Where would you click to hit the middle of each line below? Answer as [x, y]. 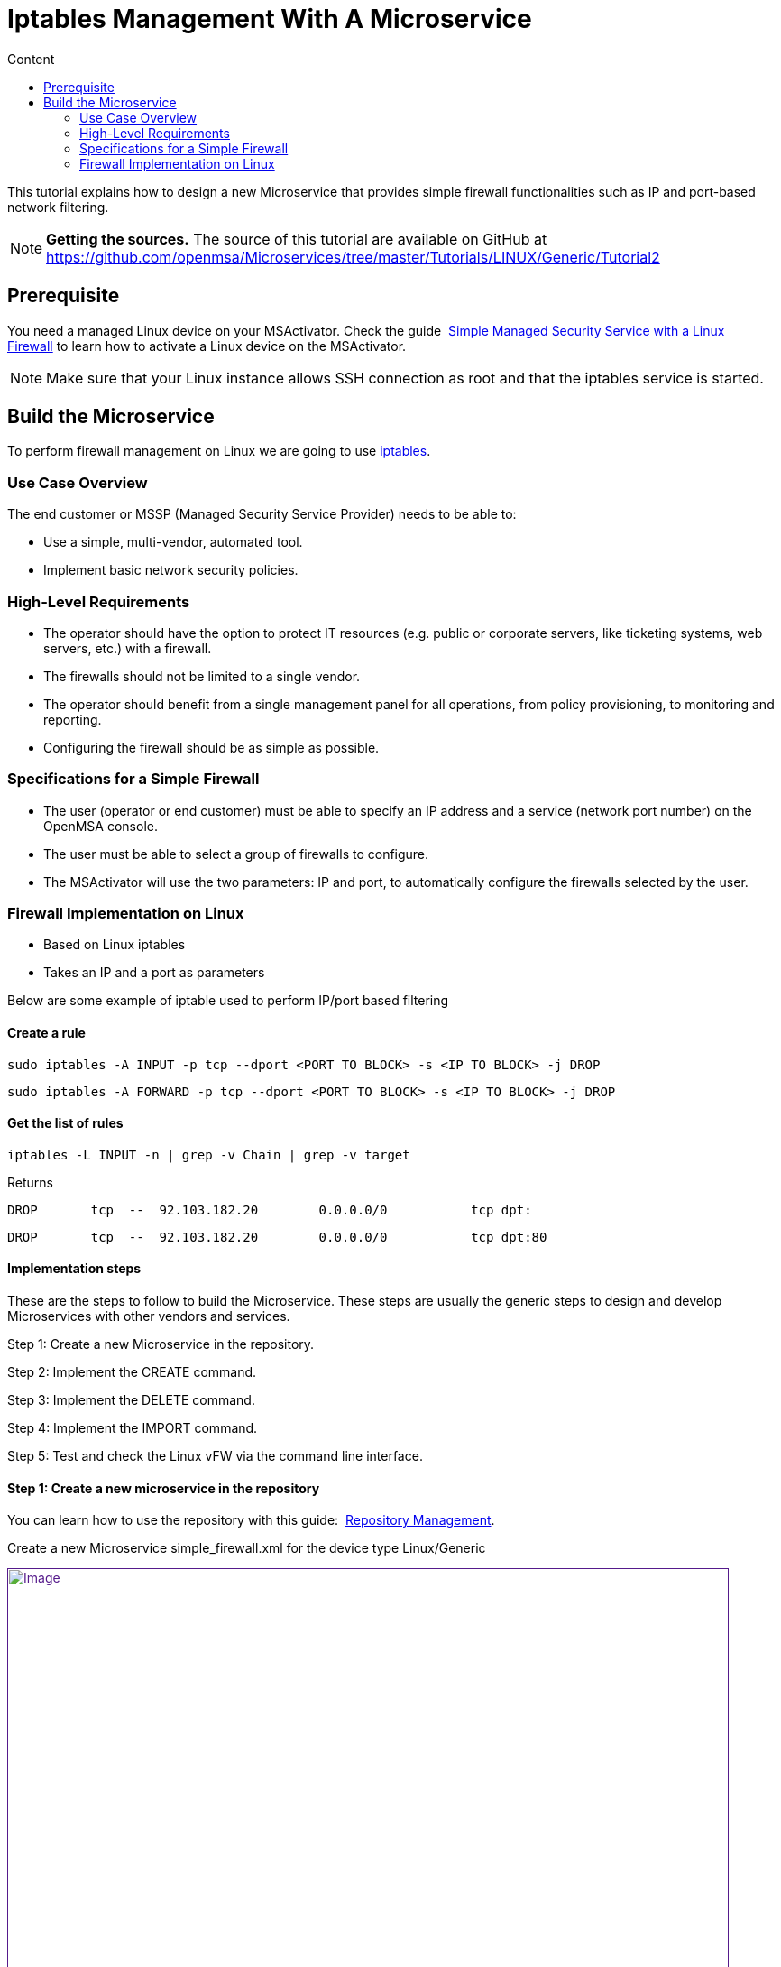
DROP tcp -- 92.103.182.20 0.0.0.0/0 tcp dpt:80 [277, 1237]
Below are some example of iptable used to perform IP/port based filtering [228, 1001]
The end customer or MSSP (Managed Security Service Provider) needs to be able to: [262, 514]
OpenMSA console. [101, 826]
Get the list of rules [65, 1123]
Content [31, 59]
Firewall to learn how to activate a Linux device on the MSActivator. [207, 346]
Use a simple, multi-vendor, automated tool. [173, 542]
